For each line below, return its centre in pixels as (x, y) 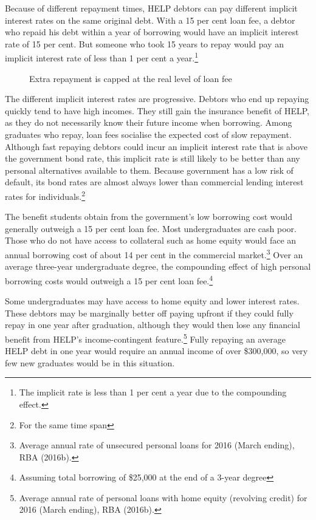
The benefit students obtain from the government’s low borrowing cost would (149, 217)
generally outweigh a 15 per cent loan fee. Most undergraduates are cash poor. (151, 228)
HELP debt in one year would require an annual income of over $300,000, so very (156, 351)
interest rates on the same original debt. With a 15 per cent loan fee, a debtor (150, 20)
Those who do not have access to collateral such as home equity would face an (151, 240)
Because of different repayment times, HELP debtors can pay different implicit (151, 8)
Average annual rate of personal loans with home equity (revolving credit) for (163, 497)
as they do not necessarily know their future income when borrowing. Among (149, 122)
